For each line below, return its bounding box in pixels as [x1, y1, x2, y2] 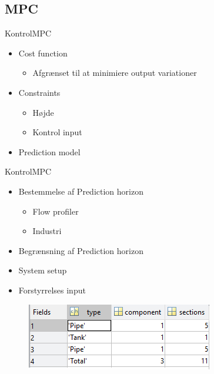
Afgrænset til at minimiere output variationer [32, 66, 197, 79]
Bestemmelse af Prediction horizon [18, 185, 143, 197]
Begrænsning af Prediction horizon [18, 244, 143, 256]
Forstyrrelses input [18, 283, 86, 296]
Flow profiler [32, 205, 79, 217]
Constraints [18, 86, 61, 98]
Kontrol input [32, 126, 82, 138]
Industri [32, 225, 62, 237]
